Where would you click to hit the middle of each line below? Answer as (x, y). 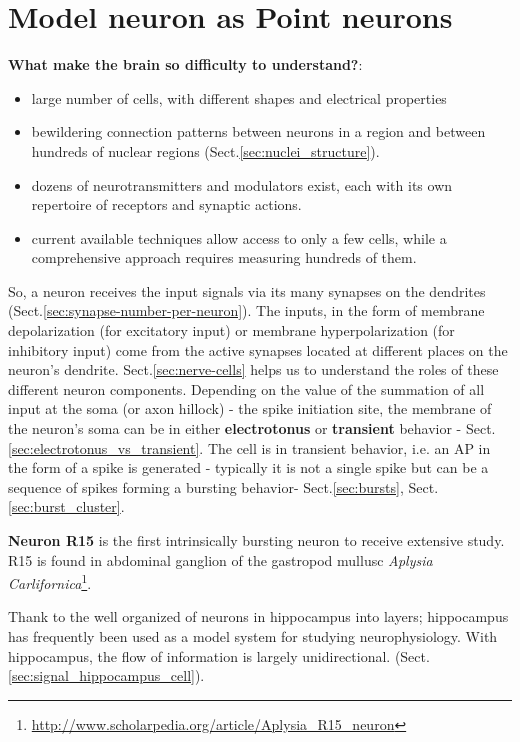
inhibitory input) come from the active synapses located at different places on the (258, 349)
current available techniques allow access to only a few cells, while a (239, 237)
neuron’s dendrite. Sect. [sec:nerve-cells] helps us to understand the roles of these (253, 369)
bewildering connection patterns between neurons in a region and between (258, 131)
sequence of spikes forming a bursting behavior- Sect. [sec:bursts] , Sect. (223, 486)
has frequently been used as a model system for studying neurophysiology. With (253, 636)
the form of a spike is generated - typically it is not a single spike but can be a (248, 467)
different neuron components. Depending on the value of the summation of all (246, 388)
